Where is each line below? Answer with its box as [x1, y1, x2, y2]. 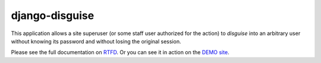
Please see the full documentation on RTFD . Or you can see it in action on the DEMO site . [11, 49, 229, 56]
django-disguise [11, 9, 95, 22]
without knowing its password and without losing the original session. [11, 37, 181, 45]
